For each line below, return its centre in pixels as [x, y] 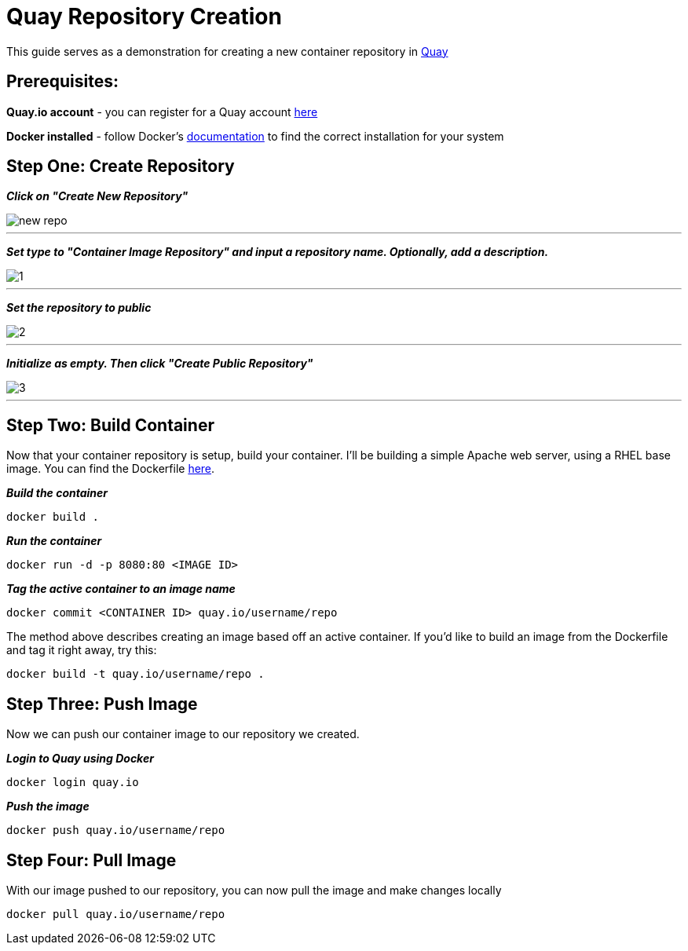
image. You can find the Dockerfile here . [111, 469]
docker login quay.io [73, 783]
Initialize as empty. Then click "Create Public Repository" [160, 364]
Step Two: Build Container [110, 425]
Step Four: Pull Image [91, 860]
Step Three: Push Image [102, 704]
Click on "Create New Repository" [97, 196]
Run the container [54, 541]
